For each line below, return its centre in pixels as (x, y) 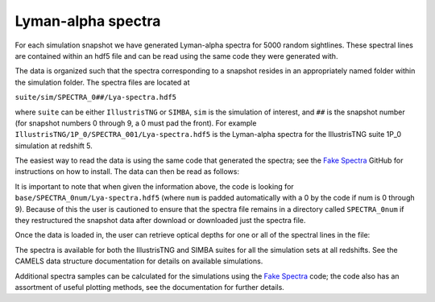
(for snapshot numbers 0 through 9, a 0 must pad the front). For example (136, 123)
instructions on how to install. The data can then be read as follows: (127, 172)
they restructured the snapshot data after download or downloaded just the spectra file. (160, 221)
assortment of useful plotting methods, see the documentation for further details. (150, 287)
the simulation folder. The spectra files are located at (102, 82)
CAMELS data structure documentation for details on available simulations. (139, 261)
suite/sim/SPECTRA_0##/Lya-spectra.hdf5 (96, 97)
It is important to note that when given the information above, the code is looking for (154, 186)
